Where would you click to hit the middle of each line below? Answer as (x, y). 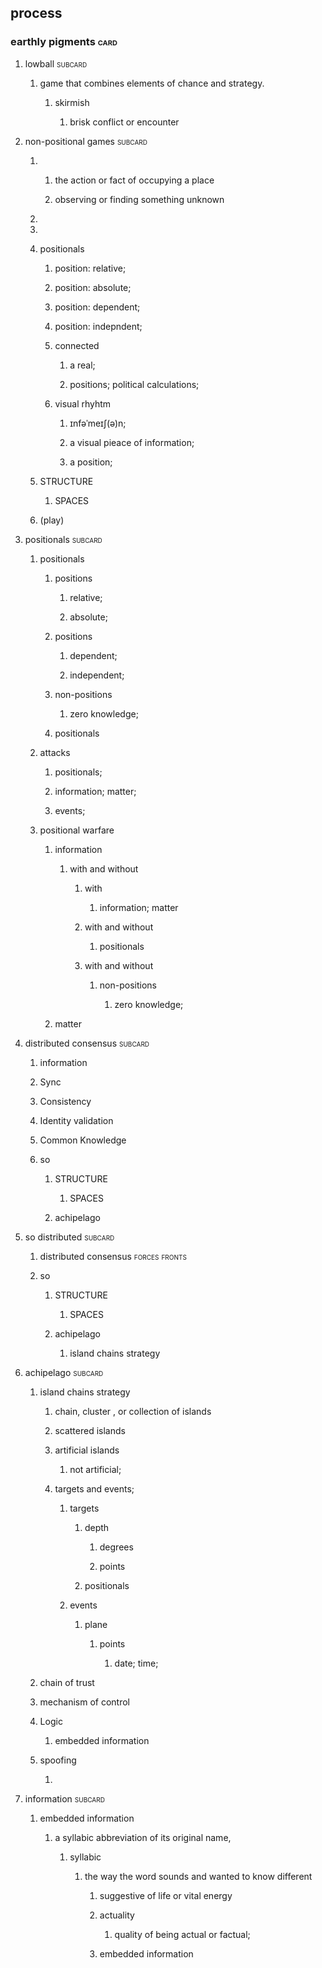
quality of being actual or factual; (182, 1934)
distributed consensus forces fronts (113, 1256)
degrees (116, 1547)
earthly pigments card (64, 42)
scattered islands (90, 1430)
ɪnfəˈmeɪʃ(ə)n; (98, 423)
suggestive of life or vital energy (166, 1895)
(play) (52, 520)
